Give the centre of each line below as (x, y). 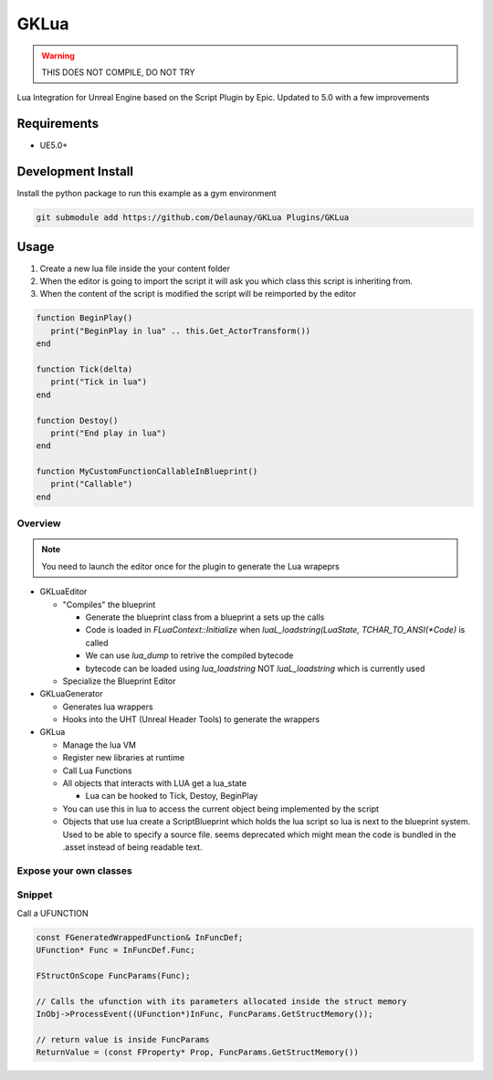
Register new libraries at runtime (124, 758)
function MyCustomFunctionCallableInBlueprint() (147, 472)
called (97, 643)
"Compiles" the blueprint (109, 604)
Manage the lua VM (100, 745)
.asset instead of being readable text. (132, 847)
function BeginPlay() (84, 318)
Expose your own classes (74, 870)
